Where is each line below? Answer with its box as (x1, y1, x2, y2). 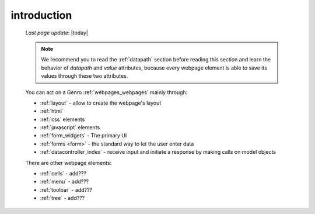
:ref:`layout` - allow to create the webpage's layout (40, 99, 162, 106)
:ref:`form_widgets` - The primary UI (40, 132, 127, 139)
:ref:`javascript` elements (40, 124, 100, 131)
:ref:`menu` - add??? (40, 178, 89, 185)
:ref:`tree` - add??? (40, 195, 85, 202)
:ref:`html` (40, 108, 64, 115)
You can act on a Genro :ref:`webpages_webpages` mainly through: (25, 88, 188, 96)
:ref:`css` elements (40, 116, 85, 123)
